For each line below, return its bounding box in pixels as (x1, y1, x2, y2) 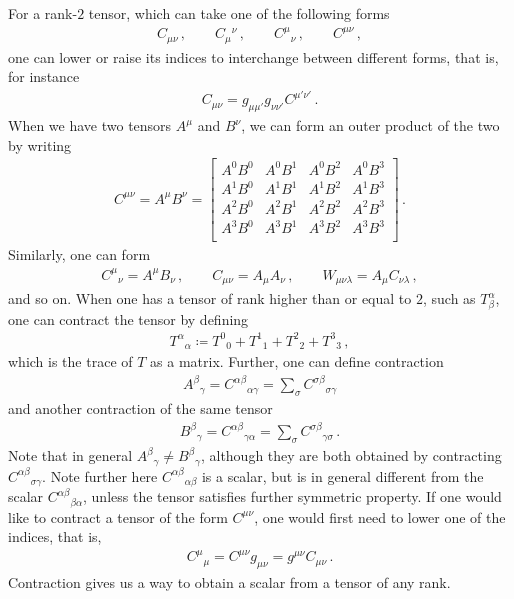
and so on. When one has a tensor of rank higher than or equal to (8, 288, 412, 309)
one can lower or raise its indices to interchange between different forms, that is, (8, 46, 499, 67)
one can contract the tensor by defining (8, 308, 249, 329)
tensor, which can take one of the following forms (88, 3, 390, 23)
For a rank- (8, 3, 78, 23)
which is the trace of (8, 351, 133, 372)
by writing (8, 134, 72, 155)
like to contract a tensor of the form (8, 506, 228, 527)
